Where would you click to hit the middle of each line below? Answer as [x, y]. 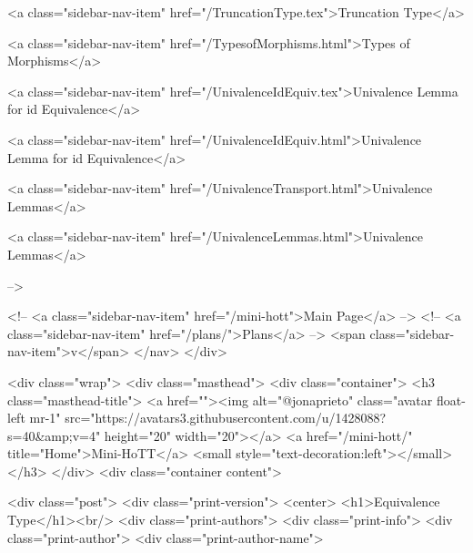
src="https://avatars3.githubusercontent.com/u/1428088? [226, 418]
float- [451, 399]
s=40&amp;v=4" [54, 435]
